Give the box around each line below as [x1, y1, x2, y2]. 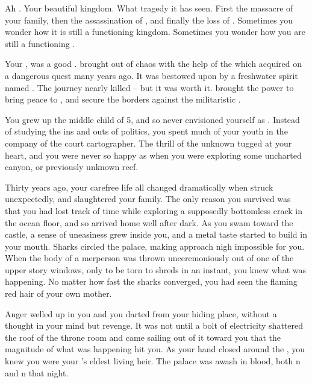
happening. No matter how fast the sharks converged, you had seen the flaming [5, 275, 298, 288]
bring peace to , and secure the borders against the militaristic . [5, 93, 241, 106]
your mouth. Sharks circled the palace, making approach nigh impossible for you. [5, 239, 305, 252]
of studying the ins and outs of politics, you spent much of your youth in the [5, 125, 288, 138]
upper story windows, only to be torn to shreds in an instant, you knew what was [5, 263, 306, 276]
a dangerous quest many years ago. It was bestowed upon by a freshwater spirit [5, 69, 298, 81]
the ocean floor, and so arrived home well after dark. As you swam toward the [5, 216, 293, 229]
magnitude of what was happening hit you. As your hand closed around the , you [5, 343, 305, 355]
